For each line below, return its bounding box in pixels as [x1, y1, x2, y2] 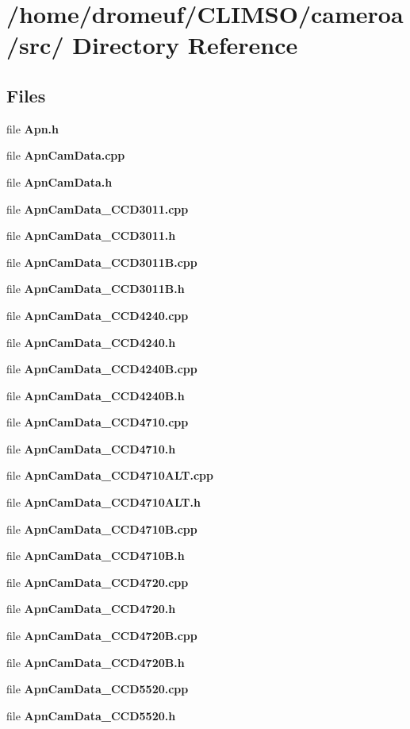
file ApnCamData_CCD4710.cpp [6, 414, 189, 430]
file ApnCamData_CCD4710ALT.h [6, 494, 201, 511]
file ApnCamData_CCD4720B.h [6, 654, 185, 670]
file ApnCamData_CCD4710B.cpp [6, 520, 197, 537]
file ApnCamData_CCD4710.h [6, 440, 176, 457]
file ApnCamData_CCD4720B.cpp [6, 627, 197, 644]
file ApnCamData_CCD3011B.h [6, 280, 185, 297]
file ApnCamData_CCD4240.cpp [6, 307, 189, 323]
